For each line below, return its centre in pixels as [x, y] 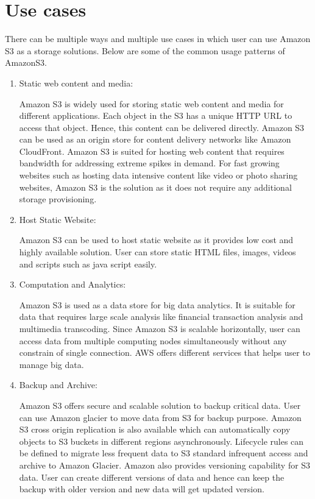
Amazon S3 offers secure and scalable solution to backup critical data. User [160, 405]
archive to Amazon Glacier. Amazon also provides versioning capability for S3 [165, 465]
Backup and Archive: [58, 385]
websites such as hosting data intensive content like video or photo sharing [158, 175]
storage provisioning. [58, 199]
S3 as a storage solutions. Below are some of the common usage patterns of [145, 50]
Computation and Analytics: [73, 284]
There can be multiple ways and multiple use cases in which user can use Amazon [158, 39]
